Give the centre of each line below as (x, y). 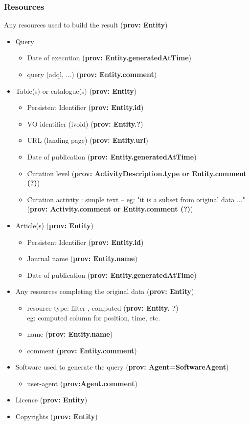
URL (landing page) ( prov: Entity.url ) (88, 140)
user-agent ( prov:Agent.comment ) (82, 383)
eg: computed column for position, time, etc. (94, 317)
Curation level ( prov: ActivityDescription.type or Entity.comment (137, 173)
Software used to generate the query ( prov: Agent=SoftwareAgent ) (122, 367)
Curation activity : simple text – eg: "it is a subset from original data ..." (136, 199)
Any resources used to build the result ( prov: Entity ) (86, 25)
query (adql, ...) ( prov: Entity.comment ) (92, 74)
